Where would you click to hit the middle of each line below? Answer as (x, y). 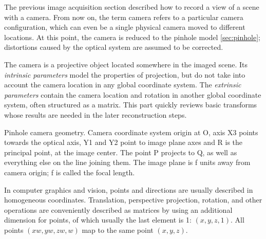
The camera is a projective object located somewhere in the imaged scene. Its (126, 64)
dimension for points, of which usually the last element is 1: (98, 220)
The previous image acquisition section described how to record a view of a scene (132, 7)
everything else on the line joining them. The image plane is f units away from (127, 162)
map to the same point (118, 229)
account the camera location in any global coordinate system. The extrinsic (123, 85)
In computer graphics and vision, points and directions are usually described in (129, 189)
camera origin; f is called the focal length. (70, 172)
